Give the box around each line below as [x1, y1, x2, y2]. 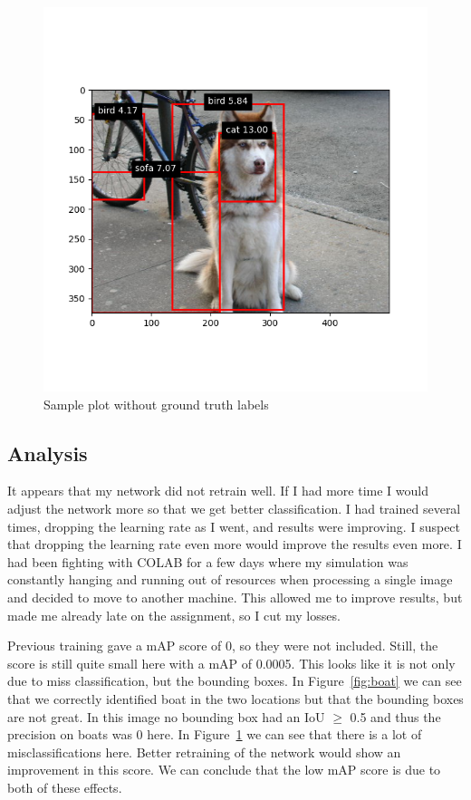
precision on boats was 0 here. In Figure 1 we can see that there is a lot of [7, 725, 422, 744]
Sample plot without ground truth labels [43, 394, 269, 413]
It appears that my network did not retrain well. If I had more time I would [7, 481, 428, 500]
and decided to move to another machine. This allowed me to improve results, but [7, 587, 463, 606]
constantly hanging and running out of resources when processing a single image [7, 570, 453, 589]
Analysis [7, 439, 88, 467]
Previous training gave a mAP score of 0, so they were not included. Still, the [7, 636, 438, 655]
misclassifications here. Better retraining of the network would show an [7, 742, 401, 761]
